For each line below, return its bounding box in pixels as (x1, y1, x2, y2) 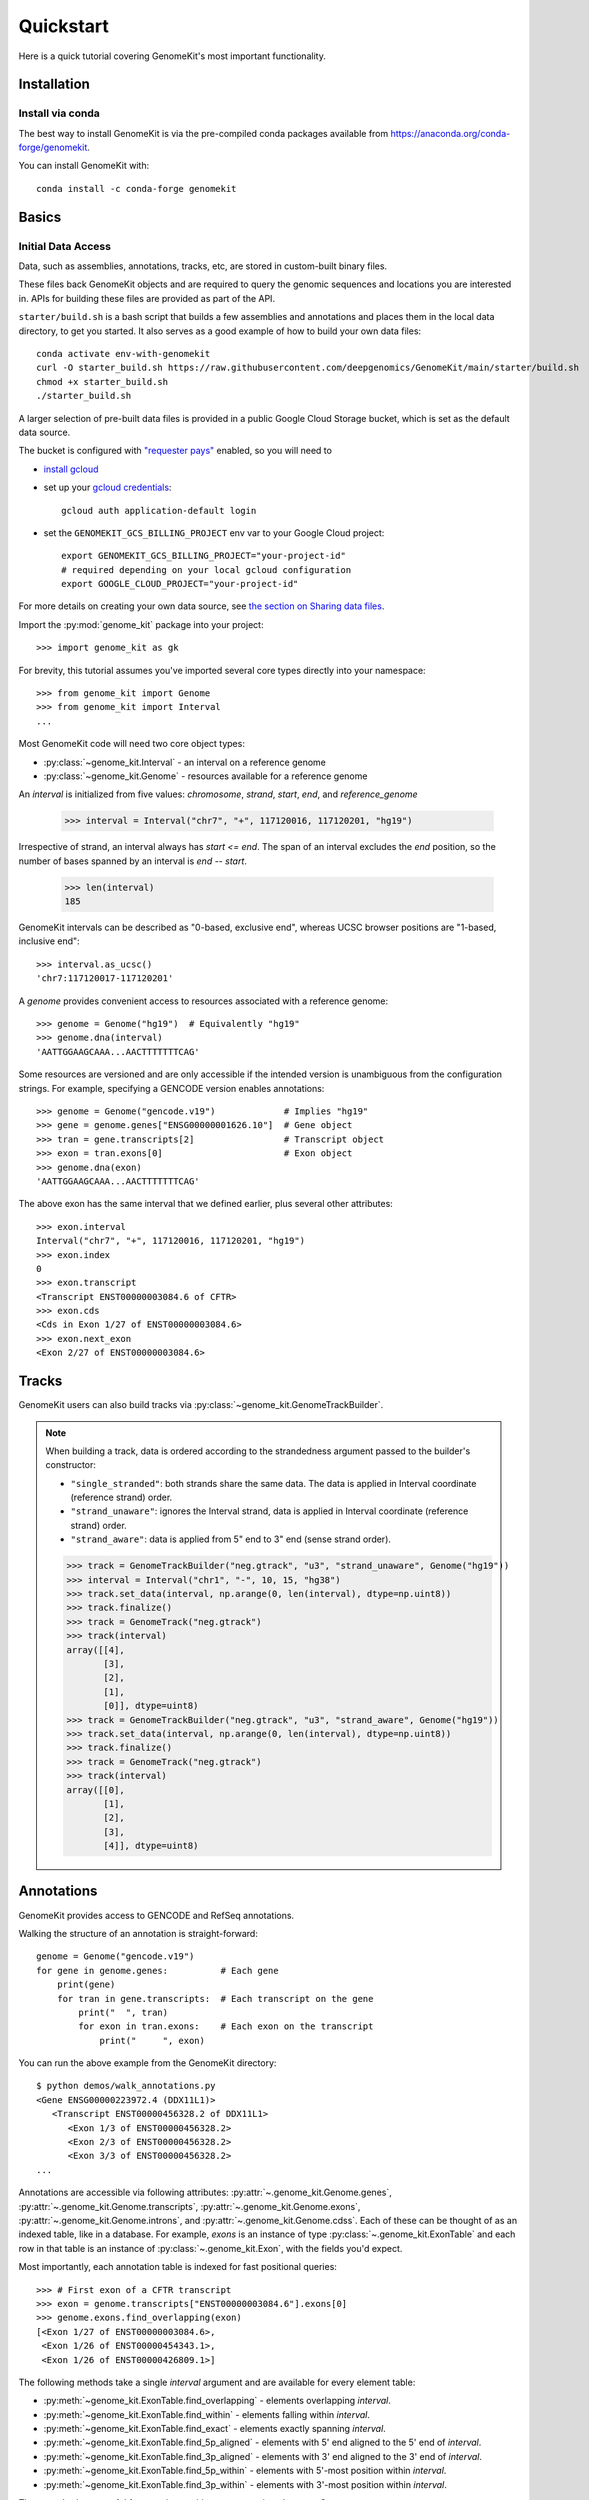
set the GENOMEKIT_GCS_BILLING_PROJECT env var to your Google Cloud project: (43, 526, 385, 539)
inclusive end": (18, 935, 80, 947)
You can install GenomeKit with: (18, 160, 150, 172)
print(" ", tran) (78, 2006, 169, 2018)
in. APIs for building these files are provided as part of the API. (18, 292, 275, 304)
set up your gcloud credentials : (43, 481, 172, 494)
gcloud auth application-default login (61, 505, 257, 516)
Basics (18, 208, 62, 225)
